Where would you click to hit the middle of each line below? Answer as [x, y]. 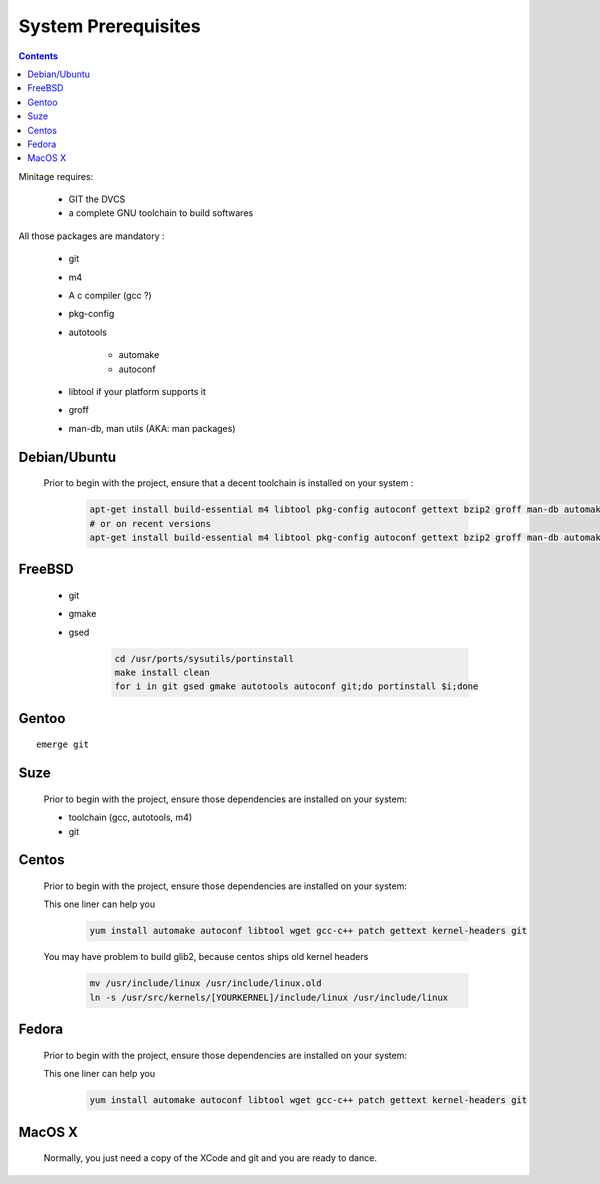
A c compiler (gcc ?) [110, 296]
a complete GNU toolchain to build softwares [161, 213]
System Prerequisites [109, 26]
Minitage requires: [56, 176]
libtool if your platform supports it [137, 391]
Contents [38, 56]
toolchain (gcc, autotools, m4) [130, 817]
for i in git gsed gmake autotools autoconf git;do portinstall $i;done [296, 686]
